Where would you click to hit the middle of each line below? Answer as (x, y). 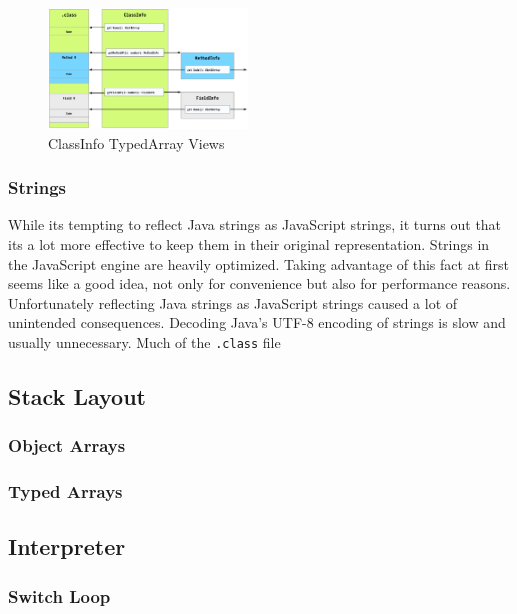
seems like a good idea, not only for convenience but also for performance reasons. (259, 283)
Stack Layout (77, 395)
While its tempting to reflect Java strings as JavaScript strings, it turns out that (255, 224)
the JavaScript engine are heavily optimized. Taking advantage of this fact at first (258, 263)
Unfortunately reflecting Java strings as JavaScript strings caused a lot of (233, 302)
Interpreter (67, 546)
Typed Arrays (65, 491)
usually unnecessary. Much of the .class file (144, 341)
